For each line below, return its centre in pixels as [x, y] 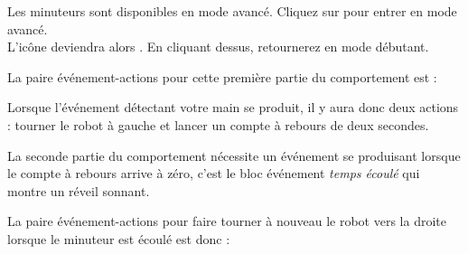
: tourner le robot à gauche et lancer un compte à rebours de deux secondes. [218, 124]
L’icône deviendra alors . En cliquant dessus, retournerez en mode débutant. [218, 47]
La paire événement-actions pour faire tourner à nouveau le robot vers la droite [227, 221]
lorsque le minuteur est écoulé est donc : [119, 238]
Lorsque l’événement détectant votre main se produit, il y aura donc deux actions [233, 107]
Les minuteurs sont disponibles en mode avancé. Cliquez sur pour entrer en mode [232, 11]
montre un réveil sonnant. [79, 190]
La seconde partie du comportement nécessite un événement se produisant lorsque [234, 155]
